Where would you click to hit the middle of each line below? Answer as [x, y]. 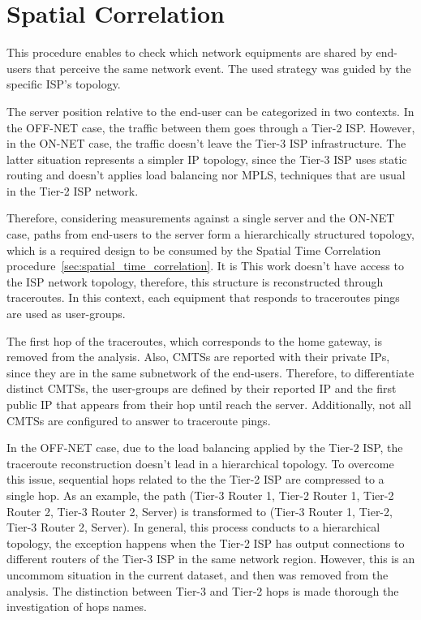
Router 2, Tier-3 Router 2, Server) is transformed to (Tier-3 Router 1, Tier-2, [200, 511]
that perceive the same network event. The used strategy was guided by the [223, 68]
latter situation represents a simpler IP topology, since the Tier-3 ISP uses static [207, 159]
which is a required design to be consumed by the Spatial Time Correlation [194, 250]
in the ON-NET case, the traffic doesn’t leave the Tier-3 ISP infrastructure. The [206, 143]
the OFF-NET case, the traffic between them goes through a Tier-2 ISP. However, [211, 127]
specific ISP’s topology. [64, 84]
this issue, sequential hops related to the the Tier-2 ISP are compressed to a [195, 479]
